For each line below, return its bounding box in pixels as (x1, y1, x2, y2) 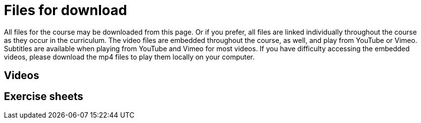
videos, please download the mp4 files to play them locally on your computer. (4, 52, 255, 61)
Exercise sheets (4, 90, 83, 102)
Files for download (4, 2, 127, 19)
